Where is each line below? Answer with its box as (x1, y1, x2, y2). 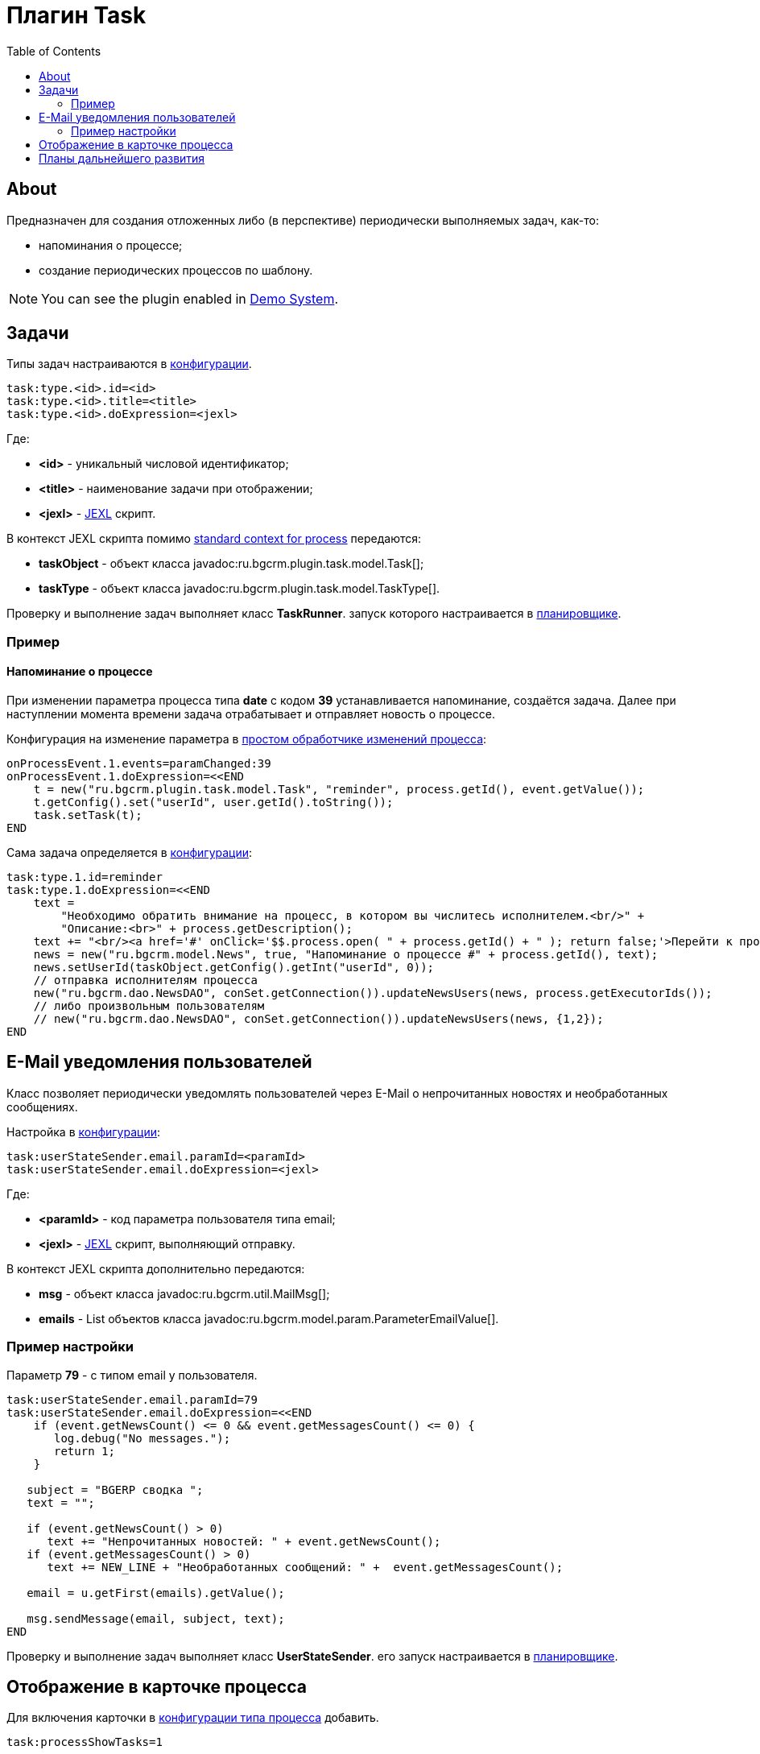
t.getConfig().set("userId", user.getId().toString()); (33, 796, 394, 809)
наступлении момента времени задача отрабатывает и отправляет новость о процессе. (6, 707, 495, 722)
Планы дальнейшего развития (39, 151, 205, 165)
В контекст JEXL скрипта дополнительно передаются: (6, 1261, 305, 1276)
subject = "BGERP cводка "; (27, 1483, 204, 1496)
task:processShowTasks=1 (6, 1735, 163, 1749)
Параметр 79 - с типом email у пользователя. (6, 1367, 258, 1382)
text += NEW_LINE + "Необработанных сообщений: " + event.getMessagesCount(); (47, 1560, 564, 1574)
